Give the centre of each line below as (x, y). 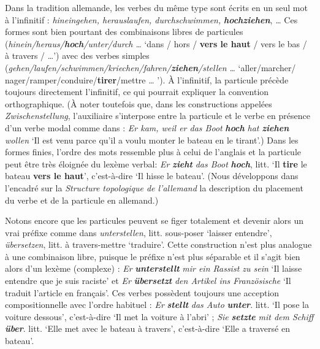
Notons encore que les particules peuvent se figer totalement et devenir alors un (154, 221)
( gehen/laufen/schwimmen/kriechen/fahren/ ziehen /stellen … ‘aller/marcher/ (150, 67)
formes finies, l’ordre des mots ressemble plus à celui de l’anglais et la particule (153, 152)
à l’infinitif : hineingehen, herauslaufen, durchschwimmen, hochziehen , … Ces (151, 19)
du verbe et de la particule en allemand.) (82, 200)
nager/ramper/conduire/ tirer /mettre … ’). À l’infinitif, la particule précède (147, 79)
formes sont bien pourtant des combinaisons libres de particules (124, 32)
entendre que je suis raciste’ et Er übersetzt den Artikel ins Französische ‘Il (148, 281)
